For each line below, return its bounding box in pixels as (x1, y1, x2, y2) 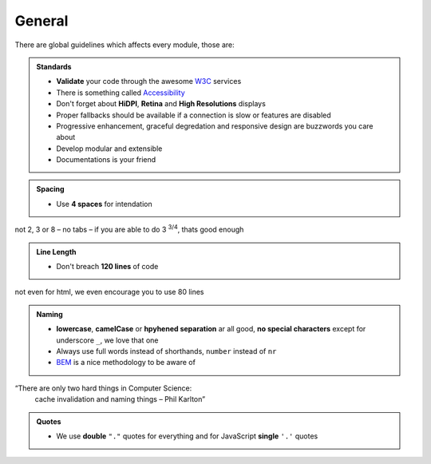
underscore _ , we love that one (56, 335, 159, 345)
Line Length (36, 247, 77, 256)
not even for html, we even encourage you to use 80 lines (14, 288, 204, 297)
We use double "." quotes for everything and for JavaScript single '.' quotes (56, 431, 318, 441)
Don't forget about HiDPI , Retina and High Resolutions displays (56, 99, 267, 109)
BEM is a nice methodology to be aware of (56, 358, 196, 367)
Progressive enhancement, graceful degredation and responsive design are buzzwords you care (56, 121, 374, 131)
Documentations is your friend (56, 155, 156, 165)
